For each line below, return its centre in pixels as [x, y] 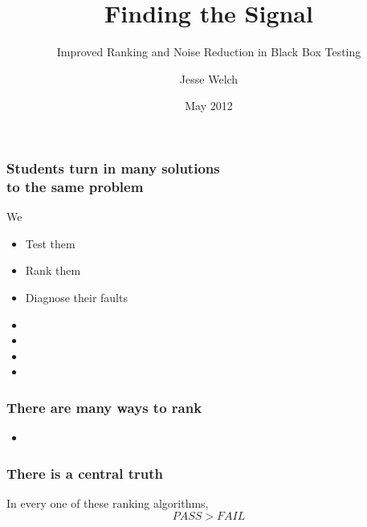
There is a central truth [85, 473]
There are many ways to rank [104, 407]
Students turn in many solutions [113, 167]
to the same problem [75, 186]
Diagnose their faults [76, 297]
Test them [50, 243]
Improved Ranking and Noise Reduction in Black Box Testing [209, 52]
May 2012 [209, 106]
